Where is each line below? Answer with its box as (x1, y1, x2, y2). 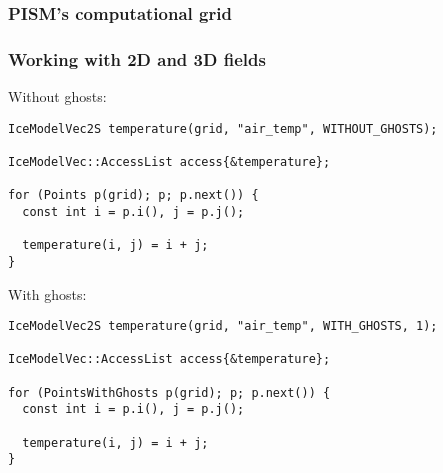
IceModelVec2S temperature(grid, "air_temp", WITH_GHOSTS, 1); (8, 319, 438, 334)
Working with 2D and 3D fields (8, 46, 266, 71)
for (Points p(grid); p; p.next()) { (8, 188, 259, 203)
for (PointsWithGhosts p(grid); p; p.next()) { (8, 385, 331, 400)
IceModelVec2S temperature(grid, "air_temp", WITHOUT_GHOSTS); (8, 121, 438, 136)
